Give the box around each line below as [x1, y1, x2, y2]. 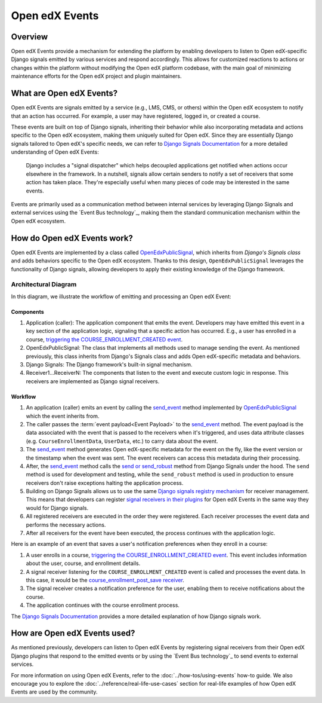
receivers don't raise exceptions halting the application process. [26, 479, 184, 487]
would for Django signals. [26, 504, 89, 511]
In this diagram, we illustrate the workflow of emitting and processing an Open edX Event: [11, 293, 232, 300]
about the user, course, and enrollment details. [26, 560, 141, 567]
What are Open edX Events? [11, 88, 118, 99]
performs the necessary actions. [26, 521, 106, 528]
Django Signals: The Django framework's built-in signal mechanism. [26, 361, 193, 368]
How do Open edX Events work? [11, 233, 134, 243]
